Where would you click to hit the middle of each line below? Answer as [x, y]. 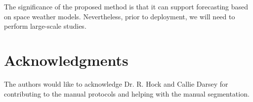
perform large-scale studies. [45, 26]
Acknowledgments [66, 60]
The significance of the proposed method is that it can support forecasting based [126, 6]
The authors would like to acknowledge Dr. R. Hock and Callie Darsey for [116, 83]
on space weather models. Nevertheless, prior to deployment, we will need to [120, 16]
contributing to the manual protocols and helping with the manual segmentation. [127, 93]
